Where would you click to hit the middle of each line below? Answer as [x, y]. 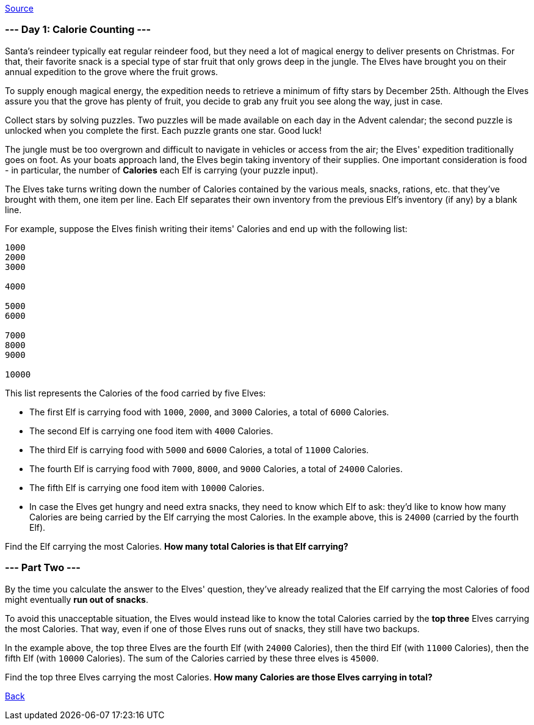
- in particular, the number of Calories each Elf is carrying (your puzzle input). [162, 170]
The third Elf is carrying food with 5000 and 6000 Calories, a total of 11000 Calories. [199, 450]
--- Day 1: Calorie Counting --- [78, 30]
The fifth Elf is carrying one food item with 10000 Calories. [147, 487]
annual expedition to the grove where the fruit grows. [112, 71]
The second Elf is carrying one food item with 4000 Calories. [151, 431]
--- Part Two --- [43, 568]
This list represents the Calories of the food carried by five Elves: [135, 393]
